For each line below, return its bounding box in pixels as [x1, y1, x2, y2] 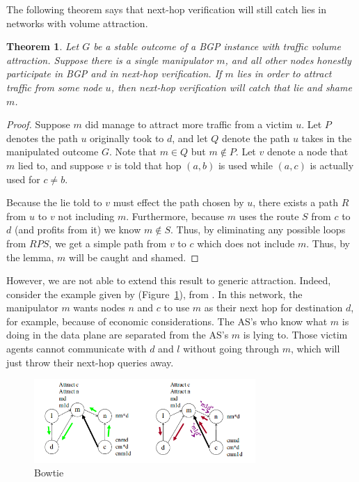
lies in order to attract [237, 66, 332, 81]
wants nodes [73, 300, 125, 315]
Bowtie [34, 465, 64, 480]
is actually [310, 157, 354, 172]
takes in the [301, 130, 352, 145]
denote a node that [266, 144, 349, 159]
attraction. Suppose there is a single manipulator [6, 52, 214, 67]
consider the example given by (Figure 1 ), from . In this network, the [6, 286, 303, 301]
